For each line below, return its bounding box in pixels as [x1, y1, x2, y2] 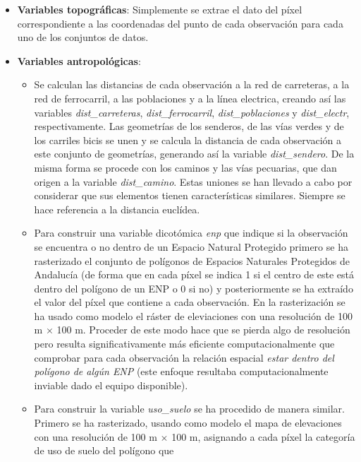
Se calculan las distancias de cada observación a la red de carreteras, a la [34, 77, 350, 92]
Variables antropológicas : [17, 53, 141, 68]
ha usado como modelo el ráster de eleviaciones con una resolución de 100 [34, 308, 353, 323]
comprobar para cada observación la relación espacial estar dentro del [34, 350, 334, 365]
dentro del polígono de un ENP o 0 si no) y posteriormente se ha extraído [34, 280, 353, 295]
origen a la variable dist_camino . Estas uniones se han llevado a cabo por [34, 174, 353, 189]
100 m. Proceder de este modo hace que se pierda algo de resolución [56, 322, 350, 337]
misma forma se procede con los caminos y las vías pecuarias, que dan [34, 160, 337, 174]
